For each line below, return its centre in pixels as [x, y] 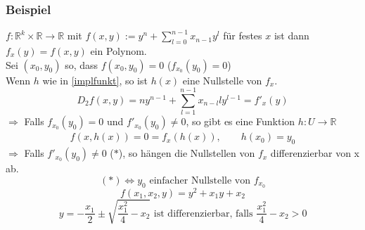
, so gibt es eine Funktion [241, 121]
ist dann [292, 36]
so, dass [82, 64]
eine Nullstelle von [222, 80]
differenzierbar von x [315, 153]
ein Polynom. [119, 51]
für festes [243, 36]
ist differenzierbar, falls [203, 213]
